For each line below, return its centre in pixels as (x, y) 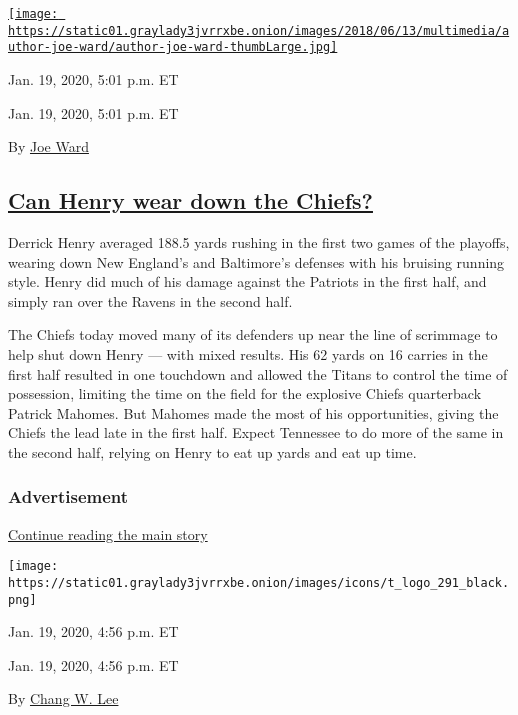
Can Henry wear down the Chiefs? (190, 200)
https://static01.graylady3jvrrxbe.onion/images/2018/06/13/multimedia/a (259, 30)
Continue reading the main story (108, 533)
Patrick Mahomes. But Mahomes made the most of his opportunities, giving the (253, 412)
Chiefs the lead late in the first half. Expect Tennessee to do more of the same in (256, 432)
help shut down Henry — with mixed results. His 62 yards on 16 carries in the (248, 353)
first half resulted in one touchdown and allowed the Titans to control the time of (258, 373)
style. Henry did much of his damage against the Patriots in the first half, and (247, 281)
